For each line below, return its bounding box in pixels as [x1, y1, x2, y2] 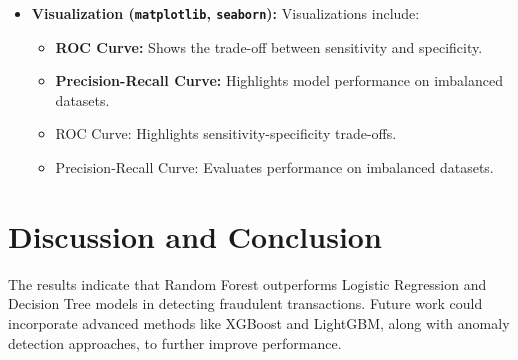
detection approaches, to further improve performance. [8, 332, 342, 353]
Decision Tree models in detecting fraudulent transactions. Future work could [8, 293, 483, 314]
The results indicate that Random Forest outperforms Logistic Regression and [8, 273, 487, 294]
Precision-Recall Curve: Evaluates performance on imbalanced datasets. [55, 157, 494, 178]
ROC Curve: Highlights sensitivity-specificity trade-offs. [55, 123, 397, 144]
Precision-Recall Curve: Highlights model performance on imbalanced [55, 70, 503, 91]
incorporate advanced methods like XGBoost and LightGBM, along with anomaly [8, 312, 510, 333]
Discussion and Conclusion [8, 215, 382, 256]
